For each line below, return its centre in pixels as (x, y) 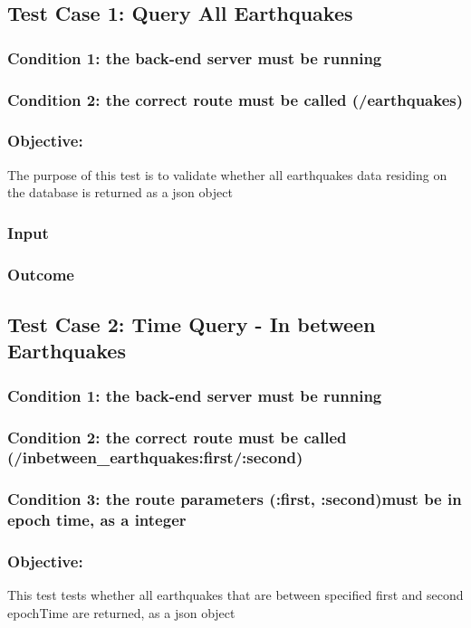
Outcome (41, 274)
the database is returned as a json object (120, 192)
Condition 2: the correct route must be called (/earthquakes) (235, 99)
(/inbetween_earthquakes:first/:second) (155, 457)
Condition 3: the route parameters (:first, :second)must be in (235, 499)
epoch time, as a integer (97, 520)
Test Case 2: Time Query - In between (192, 324)
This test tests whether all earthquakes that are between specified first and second (235, 595)
